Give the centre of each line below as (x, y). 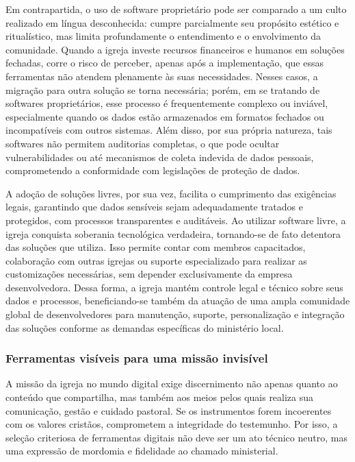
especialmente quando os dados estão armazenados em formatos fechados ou (165, 116)
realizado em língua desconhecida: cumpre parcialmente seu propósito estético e (172, 22)
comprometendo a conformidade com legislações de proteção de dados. (153, 170)
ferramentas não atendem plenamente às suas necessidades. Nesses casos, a (162, 76)
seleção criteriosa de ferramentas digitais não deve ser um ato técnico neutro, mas (176, 437)
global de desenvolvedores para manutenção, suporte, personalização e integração (175, 314)
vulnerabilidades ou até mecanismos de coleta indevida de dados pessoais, (160, 157)
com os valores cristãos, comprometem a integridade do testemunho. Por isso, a (172, 424)
